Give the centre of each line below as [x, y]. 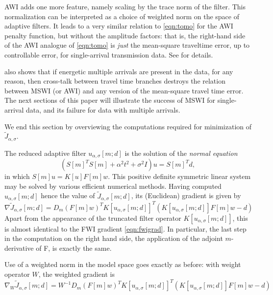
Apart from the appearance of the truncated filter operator [93, 218]
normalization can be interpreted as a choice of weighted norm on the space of [122, 16]
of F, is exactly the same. [74, 248]
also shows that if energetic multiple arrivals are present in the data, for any [119, 71]
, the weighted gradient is [76, 274]
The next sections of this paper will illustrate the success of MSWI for [110, 100]
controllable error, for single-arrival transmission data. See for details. [109, 54]
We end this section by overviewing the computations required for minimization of [128, 126]
